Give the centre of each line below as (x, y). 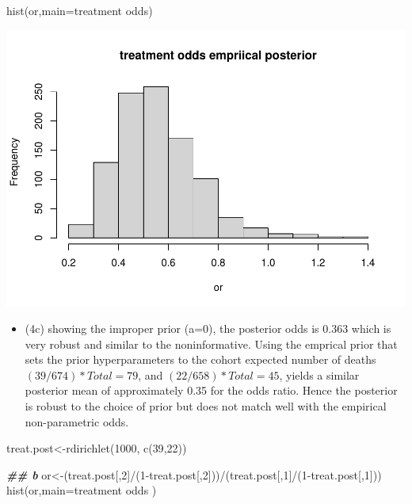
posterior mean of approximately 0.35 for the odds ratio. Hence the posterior (211, 390)
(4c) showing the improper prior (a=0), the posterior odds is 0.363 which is (208, 328)
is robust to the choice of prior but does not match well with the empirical (206, 406)
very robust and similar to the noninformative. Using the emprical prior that (211, 344)
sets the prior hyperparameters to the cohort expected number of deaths (200, 359)
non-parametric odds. (77, 421)
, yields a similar (319, 374)
